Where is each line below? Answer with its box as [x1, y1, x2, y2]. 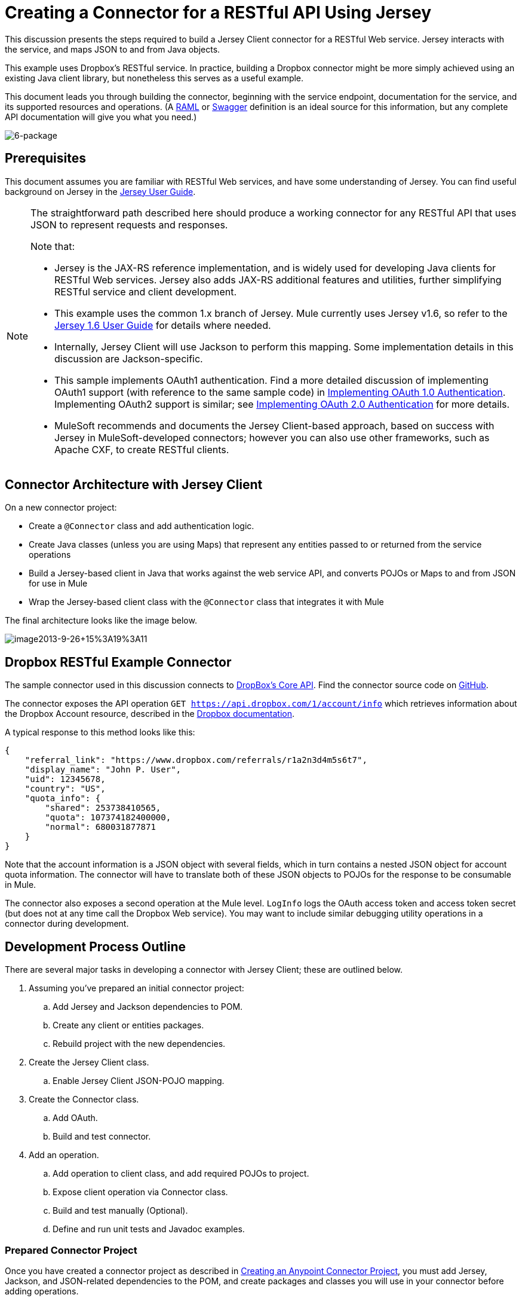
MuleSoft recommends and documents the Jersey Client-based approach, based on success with [54, 419, 495, 432]
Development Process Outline [5, 939, 186, 954]
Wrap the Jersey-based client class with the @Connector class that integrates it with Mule [29, 597, 384, 607]
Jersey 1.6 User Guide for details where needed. [54, 319, 271, 331]
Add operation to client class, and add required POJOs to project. [53, 1168, 309, 1179]
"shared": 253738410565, [45, 803, 161, 813]
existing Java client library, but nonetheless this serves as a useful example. [5, 72, 304, 83]
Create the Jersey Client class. [29, 1057, 149, 1068]
